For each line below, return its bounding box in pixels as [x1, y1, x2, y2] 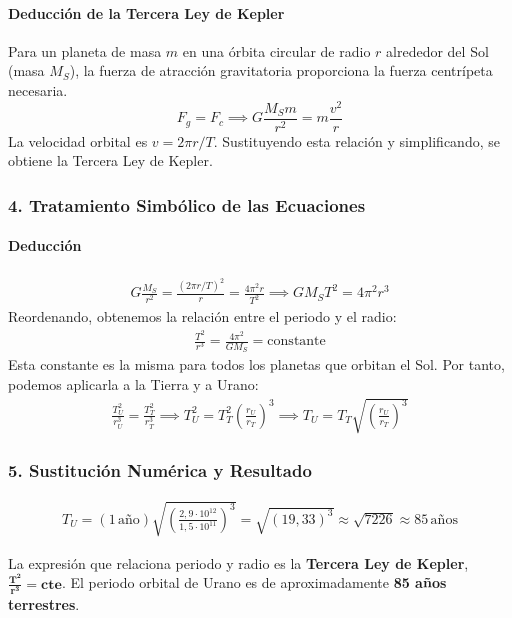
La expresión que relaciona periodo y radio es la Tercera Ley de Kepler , [8, 552, 469, 573]
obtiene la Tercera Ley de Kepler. [8, 150, 213, 171]
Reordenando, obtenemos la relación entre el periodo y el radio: [8, 306, 397, 327]
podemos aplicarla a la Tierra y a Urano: [8, 373, 259, 394]
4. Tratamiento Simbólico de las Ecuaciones [8, 192, 366, 217]
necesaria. [8, 79, 68, 100]
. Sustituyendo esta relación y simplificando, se [213, 130, 500, 151]
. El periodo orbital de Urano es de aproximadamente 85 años [61, 572, 447, 593]
